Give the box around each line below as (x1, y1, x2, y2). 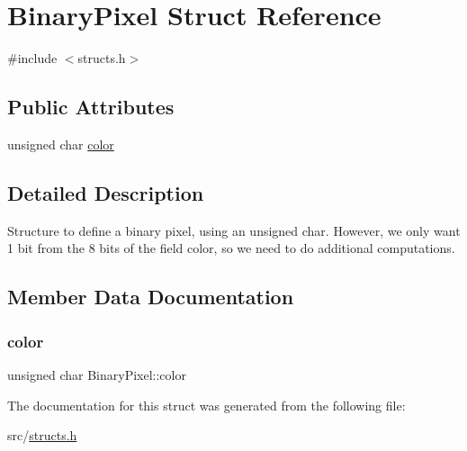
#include (7, 49, 58, 68)
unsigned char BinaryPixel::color (7, 365, 186, 383)
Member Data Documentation (7, 283, 294, 311)
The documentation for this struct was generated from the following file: (7, 395, 406, 414)
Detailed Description (7, 178, 204, 206)
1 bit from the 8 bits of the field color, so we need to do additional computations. (7, 239, 455, 257)
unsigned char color (7, 134, 114, 153)
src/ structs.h (7, 426, 77, 445)
